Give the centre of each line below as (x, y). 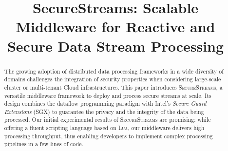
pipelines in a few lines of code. (44, 144)
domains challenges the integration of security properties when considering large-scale (113, 79)
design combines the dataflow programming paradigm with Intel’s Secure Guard (105, 104)
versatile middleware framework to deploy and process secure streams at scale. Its (108, 95)
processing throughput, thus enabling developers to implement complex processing (108, 136)
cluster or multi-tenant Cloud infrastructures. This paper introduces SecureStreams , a (113, 87)
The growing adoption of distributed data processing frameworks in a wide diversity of (114, 71)
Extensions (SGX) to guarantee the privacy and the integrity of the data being (104, 111)
